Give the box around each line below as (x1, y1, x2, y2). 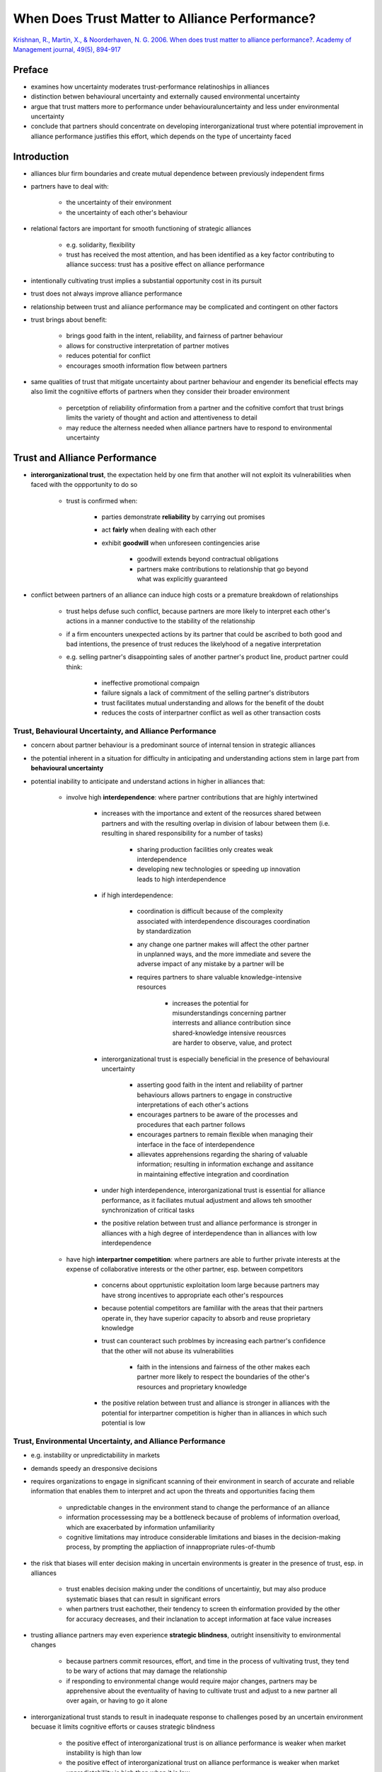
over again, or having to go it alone (66, 1696, 168, 1705)
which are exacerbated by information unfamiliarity (66, 1523, 215, 1531)
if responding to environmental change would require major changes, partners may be (66, 1676, 318, 1685)
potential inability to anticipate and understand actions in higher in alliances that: (30, 777, 265, 785)
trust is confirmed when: (66, 496, 138, 505)
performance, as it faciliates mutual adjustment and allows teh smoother (101, 1196, 312, 1204)
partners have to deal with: (30, 182, 109, 191)
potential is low (101, 1418, 146, 1428)
